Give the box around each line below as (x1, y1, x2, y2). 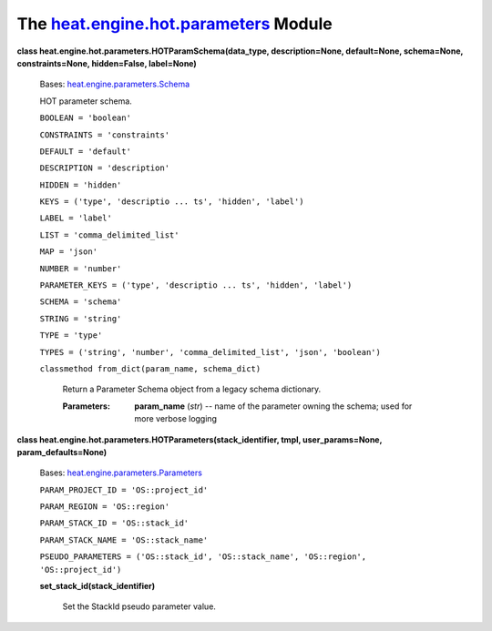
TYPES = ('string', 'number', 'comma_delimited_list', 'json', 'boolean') (39, 347, 382, 357)
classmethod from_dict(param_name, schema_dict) (39, 363, 261, 373)
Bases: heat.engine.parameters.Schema (39, 78, 190, 90)
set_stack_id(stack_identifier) (39, 581, 156, 592)
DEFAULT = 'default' (39, 146, 132, 157)
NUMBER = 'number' (39, 263, 122, 273)
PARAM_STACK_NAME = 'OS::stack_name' (39, 534, 209, 545)
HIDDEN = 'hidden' (39, 179, 122, 190)
